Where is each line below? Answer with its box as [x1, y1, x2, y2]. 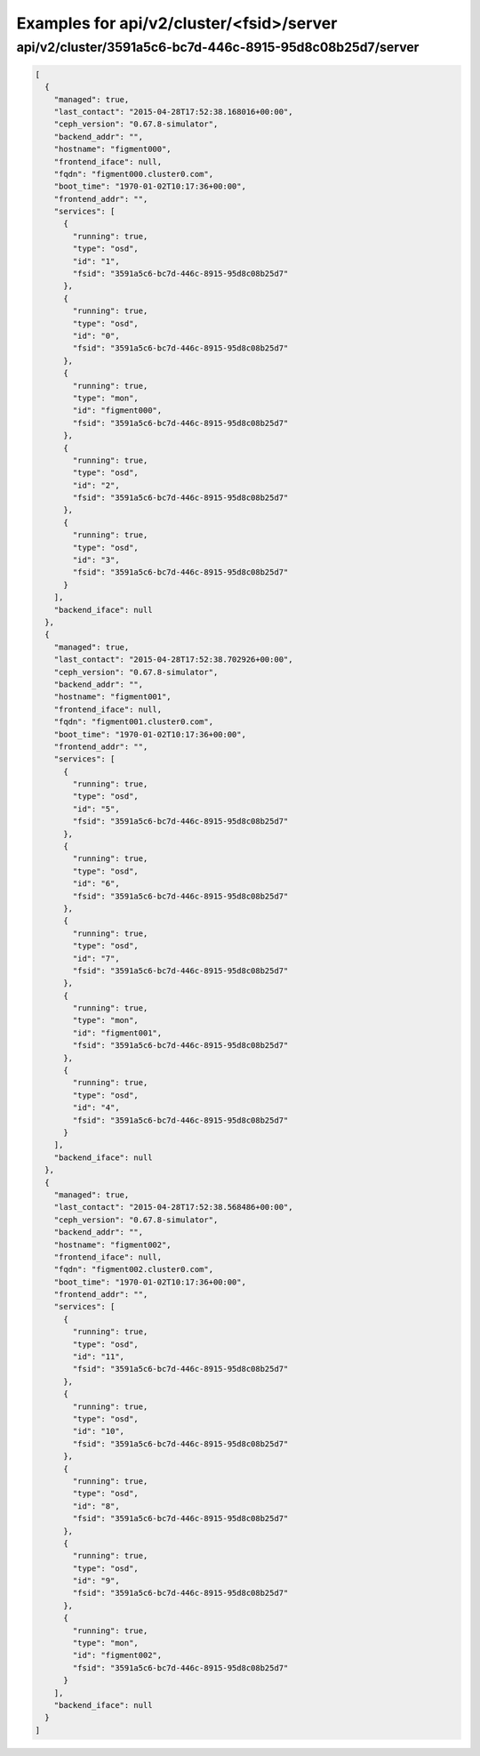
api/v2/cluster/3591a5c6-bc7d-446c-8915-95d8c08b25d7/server [16, 39, 420, 55]
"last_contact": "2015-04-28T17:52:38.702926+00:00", [53, 655, 293, 665]
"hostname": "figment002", [53, 1239, 172, 1250]
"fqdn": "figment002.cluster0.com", [53, 1264, 213, 1275]
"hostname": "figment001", [53, 692, 172, 702]
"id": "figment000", [72, 406, 163, 415]
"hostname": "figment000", [53, 144, 172, 155]
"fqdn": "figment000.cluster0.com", [53, 169, 213, 179]
